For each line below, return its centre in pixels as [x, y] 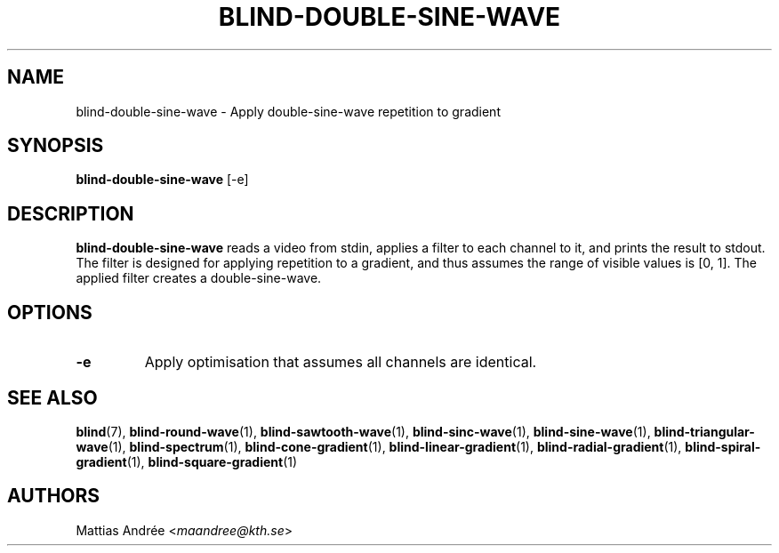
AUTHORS [54, 496]
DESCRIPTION [71, 213]
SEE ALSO [52, 397]
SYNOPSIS [56, 146]
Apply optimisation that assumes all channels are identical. [341, 362]
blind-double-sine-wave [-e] [162, 180]
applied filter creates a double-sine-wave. [199, 278]
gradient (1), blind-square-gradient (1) [187, 461]
